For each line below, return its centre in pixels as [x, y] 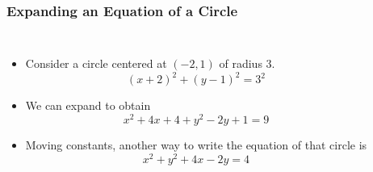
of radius [241, 63]
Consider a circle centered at [96, 63]
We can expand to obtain [88, 105]
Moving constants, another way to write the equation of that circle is [196, 144]
